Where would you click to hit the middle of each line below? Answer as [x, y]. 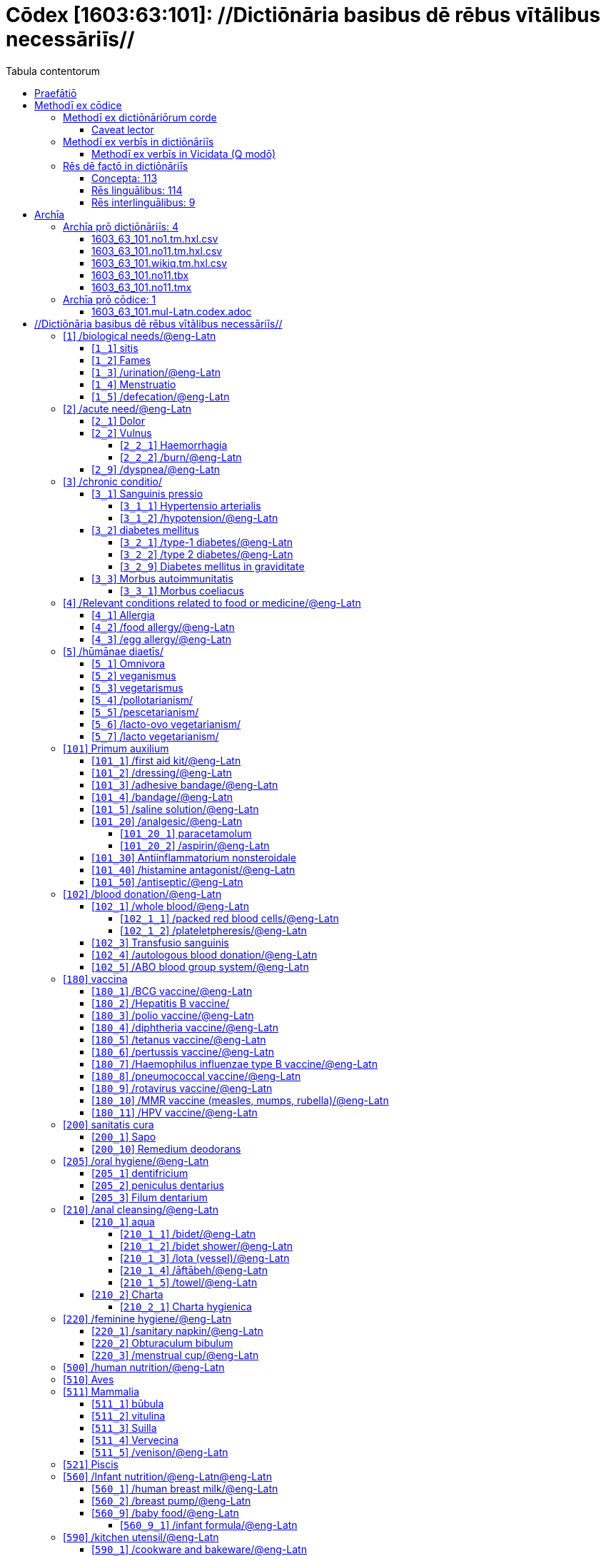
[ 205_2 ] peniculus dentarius [158, 1185]
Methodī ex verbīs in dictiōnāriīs [138, 141]
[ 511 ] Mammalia [101, 1391]
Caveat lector [123, 129]
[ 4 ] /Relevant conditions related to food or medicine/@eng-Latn [212, 602]
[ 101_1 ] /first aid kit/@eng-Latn [166, 760]
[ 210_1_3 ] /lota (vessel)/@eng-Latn [205, 1258]
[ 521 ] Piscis [91, 1464]
